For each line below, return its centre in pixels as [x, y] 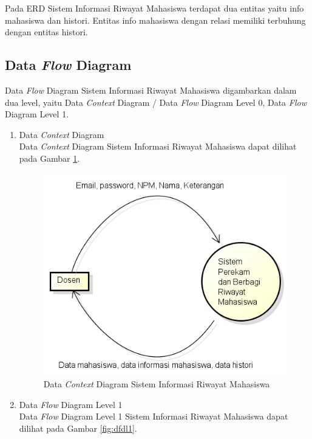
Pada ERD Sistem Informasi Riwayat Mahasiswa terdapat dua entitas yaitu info [154, 8]
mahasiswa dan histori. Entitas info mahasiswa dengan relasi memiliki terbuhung [155, 20]
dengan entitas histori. [46, 32]
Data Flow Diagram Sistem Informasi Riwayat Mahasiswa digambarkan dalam [151, 90]
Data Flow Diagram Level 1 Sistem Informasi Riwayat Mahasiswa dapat [154, 416]
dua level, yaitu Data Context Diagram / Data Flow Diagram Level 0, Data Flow [156, 102]
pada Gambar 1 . [49, 158]
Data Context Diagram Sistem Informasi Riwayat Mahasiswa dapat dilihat [158, 146]
